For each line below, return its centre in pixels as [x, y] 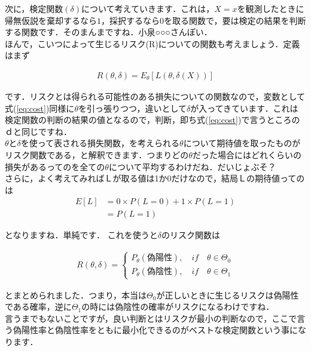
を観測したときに [271, 8]
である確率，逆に [38, 307]
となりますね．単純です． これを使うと [81, 235]
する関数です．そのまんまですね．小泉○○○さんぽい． [109, 32]
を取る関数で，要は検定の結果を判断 [235, 20]
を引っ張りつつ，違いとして [132, 108]
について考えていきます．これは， [148, 8]
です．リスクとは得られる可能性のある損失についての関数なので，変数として [155, 96]
